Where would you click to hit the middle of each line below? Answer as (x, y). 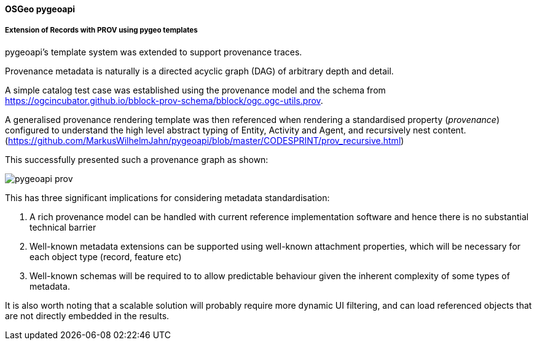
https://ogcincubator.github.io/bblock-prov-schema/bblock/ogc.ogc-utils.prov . (164, 100)
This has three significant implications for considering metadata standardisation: (167, 197)
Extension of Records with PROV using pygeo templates (101, 30)
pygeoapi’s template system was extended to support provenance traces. (154, 52)
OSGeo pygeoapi (40, 9)
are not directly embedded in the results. (87, 315)
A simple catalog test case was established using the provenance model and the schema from (195, 90)
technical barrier (63, 227)
